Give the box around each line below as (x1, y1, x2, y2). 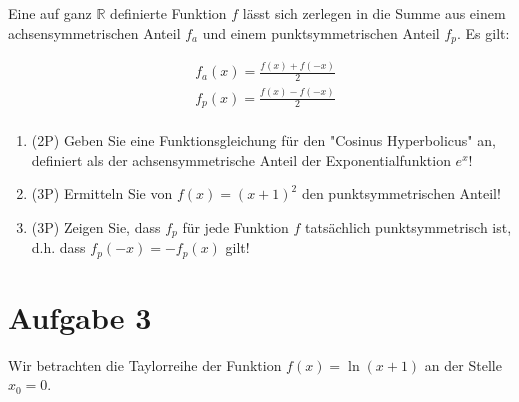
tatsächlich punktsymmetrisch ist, (305, 216, 512, 237)
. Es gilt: (456, 22, 510, 43)
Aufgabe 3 (8, 296, 152, 337)
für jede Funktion (182, 216, 289, 237)
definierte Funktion (110, 3, 227, 23)
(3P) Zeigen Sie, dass (31, 216, 161, 237)
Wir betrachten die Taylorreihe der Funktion (8, 354, 282, 375)
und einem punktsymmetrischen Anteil (202, 22, 440, 43)
